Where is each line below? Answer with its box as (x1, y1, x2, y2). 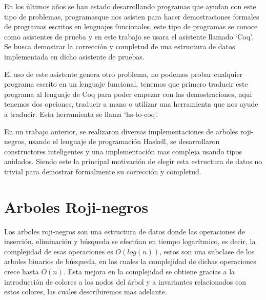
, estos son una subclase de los (159, 246, 255, 256)
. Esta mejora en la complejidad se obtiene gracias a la (63, 266, 235, 276)
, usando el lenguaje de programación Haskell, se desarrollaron (24, 136, 220, 147)
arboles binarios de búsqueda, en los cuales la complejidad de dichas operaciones (4, 256, 256, 267)
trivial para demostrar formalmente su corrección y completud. (4, 166, 201, 176)
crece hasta (4, 266, 39, 276)
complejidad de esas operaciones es (4, 246, 113, 256)
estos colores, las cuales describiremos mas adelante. (4, 286, 167, 297)
